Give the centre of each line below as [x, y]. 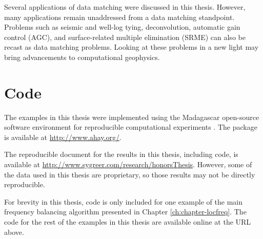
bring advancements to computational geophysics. [82, 57]
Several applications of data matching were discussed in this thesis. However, [125, 7]
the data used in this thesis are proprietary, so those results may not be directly [130, 174]
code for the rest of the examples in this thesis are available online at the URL [128, 222]
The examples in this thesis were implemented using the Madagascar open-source [132, 117]
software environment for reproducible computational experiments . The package [131, 127]
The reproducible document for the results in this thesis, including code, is [121, 154]
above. [14, 232]
